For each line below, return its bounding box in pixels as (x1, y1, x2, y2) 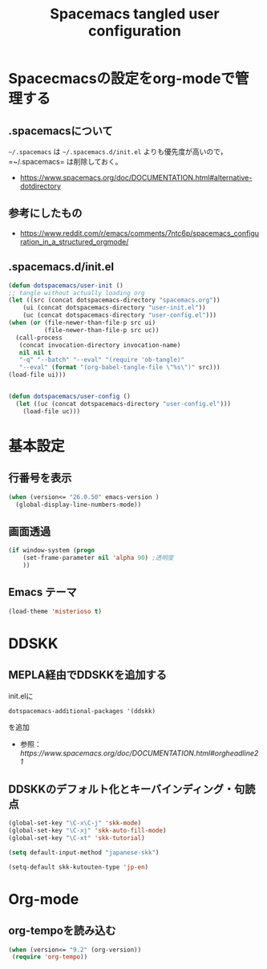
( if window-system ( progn (8, 546, 95, 554)
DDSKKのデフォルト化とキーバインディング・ (8, 782, 235, 796)
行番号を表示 (8, 471, 72, 485)
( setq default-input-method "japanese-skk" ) (8, 848, 160, 857)
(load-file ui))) (8, 371, 67, 379)
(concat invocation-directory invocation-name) (18, 341, 181, 349)
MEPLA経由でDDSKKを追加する (8, 668, 167, 682)
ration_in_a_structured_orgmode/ (19, 237, 129, 246)
